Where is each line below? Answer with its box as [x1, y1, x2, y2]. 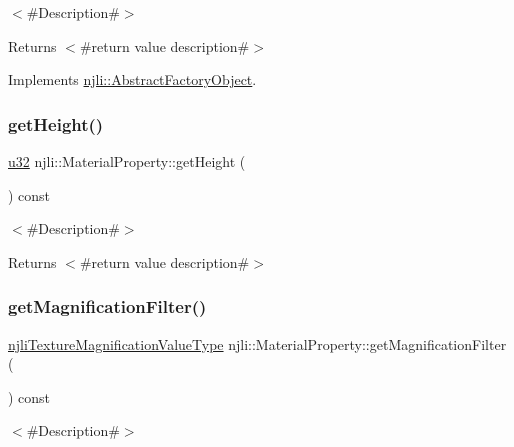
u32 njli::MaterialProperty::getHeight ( [8, 151, 246, 171]
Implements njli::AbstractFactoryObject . [8, 69, 257, 90]
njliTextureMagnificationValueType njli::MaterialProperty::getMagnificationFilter [8, 333, 507, 354]
